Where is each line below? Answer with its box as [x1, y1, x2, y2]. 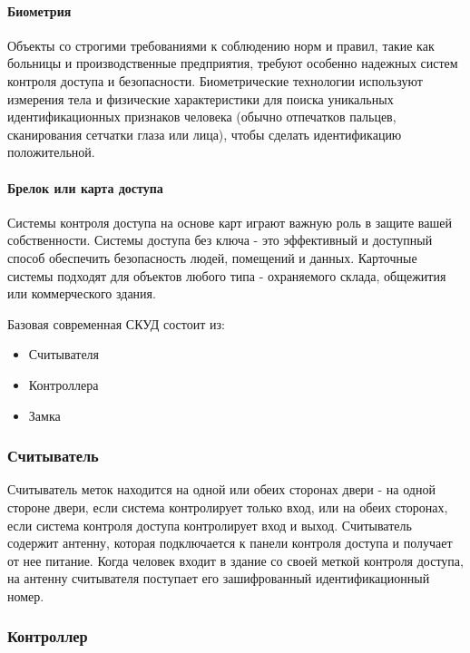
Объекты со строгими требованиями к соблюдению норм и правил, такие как [7, 35, 435, 54]
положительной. [7, 142, 95, 161]
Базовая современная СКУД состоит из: [7, 314, 225, 333]
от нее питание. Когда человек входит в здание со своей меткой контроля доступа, [7, 551, 464, 570]
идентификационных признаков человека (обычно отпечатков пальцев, [7, 107, 397, 126]
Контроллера [28, 375, 99, 394]
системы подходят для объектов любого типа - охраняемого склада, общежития [7, 266, 446, 285]
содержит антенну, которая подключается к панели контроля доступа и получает [7, 533, 453, 552]
